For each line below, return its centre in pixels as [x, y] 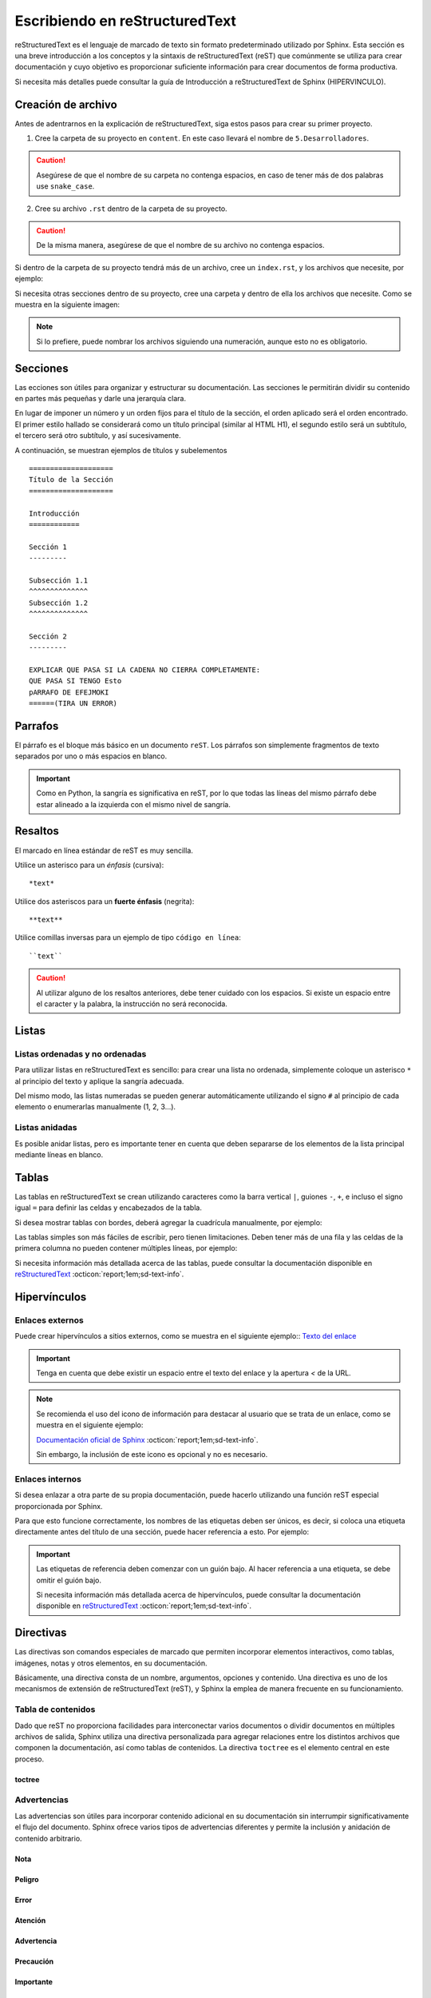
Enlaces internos [48, 1479]
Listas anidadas [46, 1128]
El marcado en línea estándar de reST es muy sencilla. [104, 850]
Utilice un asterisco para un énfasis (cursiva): [89, 865]
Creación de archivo [66, 104]
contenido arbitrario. [49, 1838]
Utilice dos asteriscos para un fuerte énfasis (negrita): [105, 901]
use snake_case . [65, 186]
